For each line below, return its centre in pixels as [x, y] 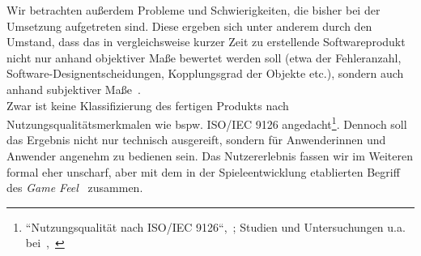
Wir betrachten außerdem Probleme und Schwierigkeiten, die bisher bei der [193, 10]
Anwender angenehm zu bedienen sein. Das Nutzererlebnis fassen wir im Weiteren [210, 156]
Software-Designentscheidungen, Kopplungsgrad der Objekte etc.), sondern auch [205, 73]
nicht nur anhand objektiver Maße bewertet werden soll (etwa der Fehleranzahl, [204, 57]
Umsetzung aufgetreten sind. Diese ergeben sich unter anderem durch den [189, 26]
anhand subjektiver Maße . [74, 89]
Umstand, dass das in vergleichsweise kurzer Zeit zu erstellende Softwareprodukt [206, 42]
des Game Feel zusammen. [75, 188]
